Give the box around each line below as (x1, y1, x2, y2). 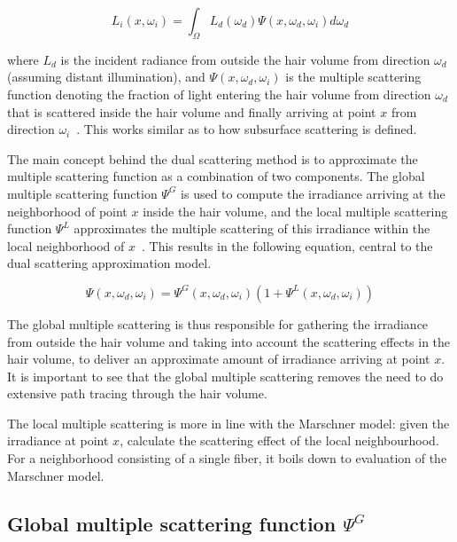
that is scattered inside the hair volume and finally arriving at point (7, 102, 376, 121)
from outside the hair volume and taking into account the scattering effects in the (7, 332, 451, 350)
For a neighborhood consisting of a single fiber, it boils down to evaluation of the (7, 449, 447, 467)
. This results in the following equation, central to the (141, 236, 433, 255)
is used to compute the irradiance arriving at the (181, 184, 445, 202)
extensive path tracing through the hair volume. (7, 384, 267, 403)
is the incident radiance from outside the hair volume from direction (60, 50, 430, 68)
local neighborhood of (7, 236, 125, 255)
